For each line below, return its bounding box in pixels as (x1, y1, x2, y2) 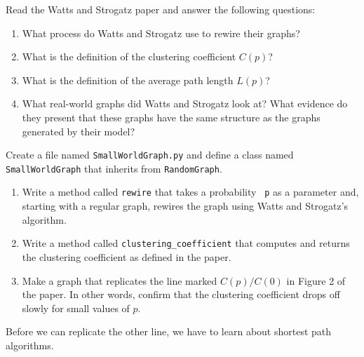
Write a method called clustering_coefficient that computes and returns (22, 236, 350, 250)
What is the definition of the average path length (22, 72, 234, 87)
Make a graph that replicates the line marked (22, 273, 217, 288)
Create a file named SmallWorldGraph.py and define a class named (6, 147, 294, 162)
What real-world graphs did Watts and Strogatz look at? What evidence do (22, 96, 348, 111)
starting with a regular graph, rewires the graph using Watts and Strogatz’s (22, 198, 349, 213)
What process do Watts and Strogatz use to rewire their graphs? (22, 25, 300, 40)
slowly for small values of (22, 300, 130, 315)
